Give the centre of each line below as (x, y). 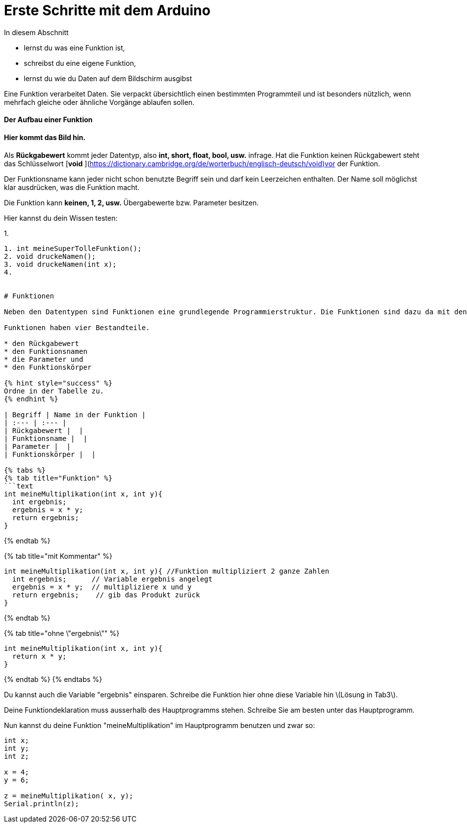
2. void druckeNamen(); (50, 256)
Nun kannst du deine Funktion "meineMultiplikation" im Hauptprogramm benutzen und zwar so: (160, 725)
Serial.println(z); (42, 803)
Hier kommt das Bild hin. (45, 137)
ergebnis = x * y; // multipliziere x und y (102, 587)
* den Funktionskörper (48, 367)
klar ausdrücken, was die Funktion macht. (72, 187)
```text (19, 486)
